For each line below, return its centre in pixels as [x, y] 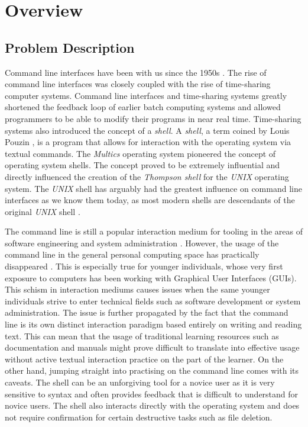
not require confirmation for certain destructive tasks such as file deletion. [139, 417]
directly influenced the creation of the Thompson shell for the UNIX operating [147, 176]
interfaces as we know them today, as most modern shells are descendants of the [150, 200]
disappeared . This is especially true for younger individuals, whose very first [144, 266]
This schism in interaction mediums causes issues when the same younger [137, 289]
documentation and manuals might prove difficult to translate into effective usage [152, 347]
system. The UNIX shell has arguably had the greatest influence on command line [153, 188]
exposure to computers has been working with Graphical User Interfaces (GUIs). [151, 277]
